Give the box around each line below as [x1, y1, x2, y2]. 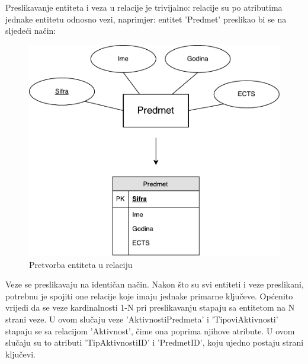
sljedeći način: [5, 24, 56, 37]
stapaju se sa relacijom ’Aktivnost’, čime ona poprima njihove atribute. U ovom [5, 324, 295, 337]
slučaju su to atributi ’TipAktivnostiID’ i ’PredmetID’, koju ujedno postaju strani [5, 336, 304, 349]
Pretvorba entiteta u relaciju [29, 258, 133, 270]
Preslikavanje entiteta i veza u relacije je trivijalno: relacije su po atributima [5, 1, 283, 13]
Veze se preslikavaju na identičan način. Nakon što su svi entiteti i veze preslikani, [5, 278, 304, 290]
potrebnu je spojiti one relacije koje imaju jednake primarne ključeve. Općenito [5, 289, 293, 302]
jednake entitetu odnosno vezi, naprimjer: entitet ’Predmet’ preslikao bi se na [5, 12, 287, 25]
